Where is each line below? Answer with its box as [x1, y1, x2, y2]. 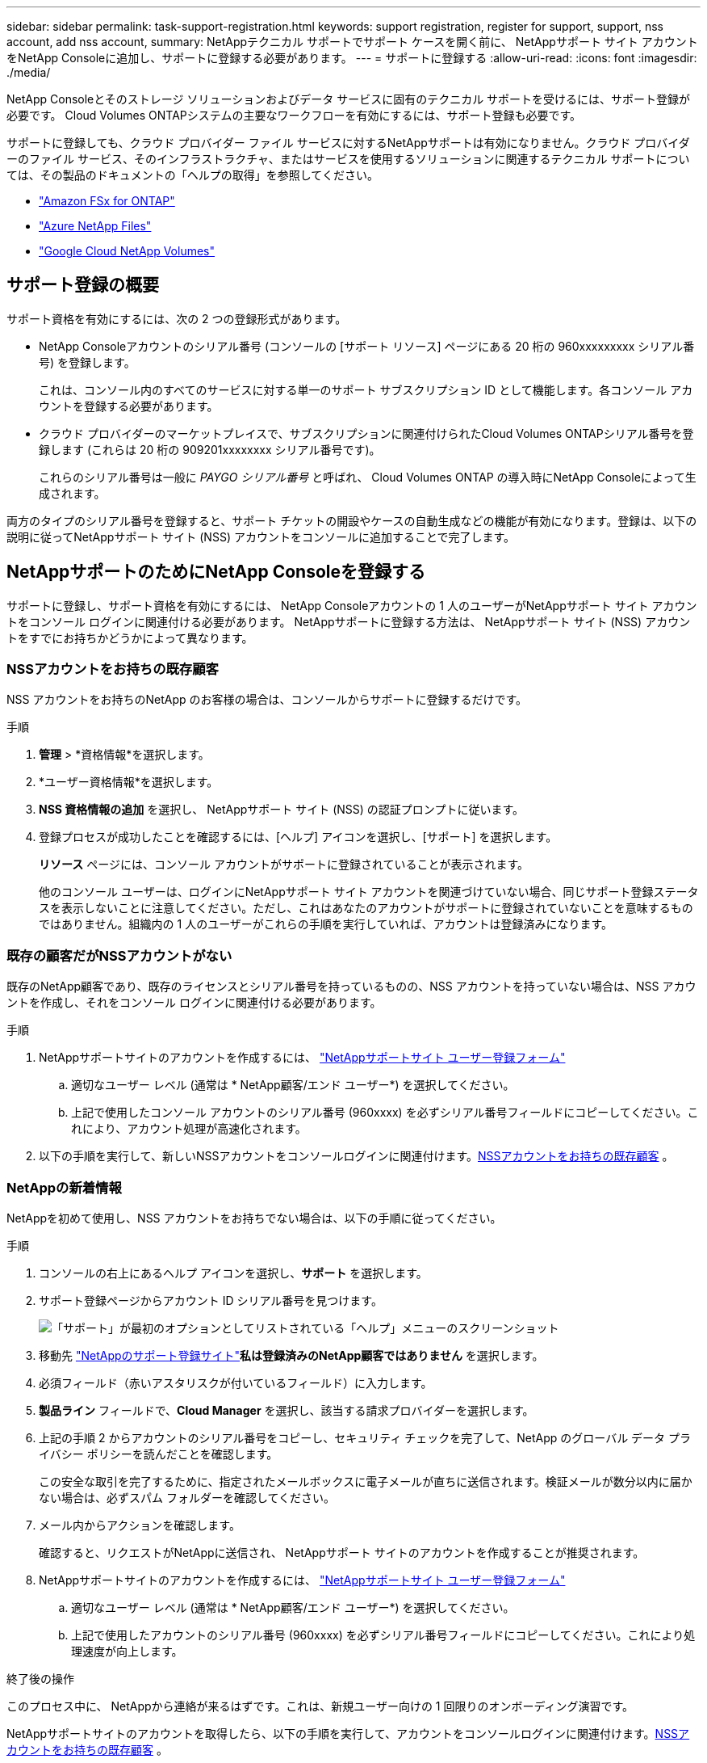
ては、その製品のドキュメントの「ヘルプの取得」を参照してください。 [6, 168, 379, 182]
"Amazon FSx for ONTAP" [39, 194, 175, 208]
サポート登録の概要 [6, 275, 159, 296]
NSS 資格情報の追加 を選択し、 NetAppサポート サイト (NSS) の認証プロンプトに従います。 [39, 802, 525, 817]
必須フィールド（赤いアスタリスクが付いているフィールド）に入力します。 [39, 1375, 433, 1390]
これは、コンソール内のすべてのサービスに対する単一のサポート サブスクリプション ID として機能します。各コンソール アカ [39, 382, 693, 397]
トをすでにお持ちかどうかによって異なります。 [6, 630, 253, 645]
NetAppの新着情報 [6, 1179, 122, 1196]
